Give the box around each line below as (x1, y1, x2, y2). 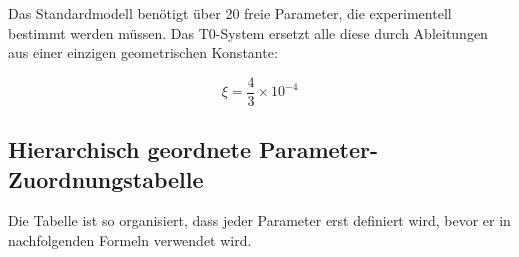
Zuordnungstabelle (8, 163, 204, 194)
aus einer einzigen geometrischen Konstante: (8, 42, 278, 63)
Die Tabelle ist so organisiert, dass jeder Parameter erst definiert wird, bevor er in (8, 210, 511, 231)
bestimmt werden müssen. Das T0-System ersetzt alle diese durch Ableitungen (8, 22, 488, 43)
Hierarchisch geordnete (8, 134, 252, 165)
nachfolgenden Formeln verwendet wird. (8, 230, 252, 251)
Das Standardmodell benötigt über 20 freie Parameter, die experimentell (8, 3, 452, 23)
